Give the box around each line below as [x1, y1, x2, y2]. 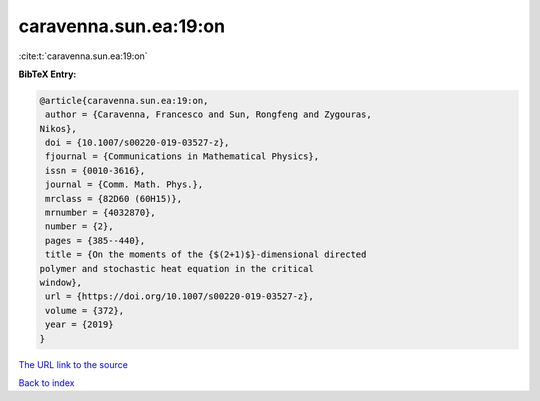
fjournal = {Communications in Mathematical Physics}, [45, 151, 320, 162]
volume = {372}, [45, 305, 125, 316]
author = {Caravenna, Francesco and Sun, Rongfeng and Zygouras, [45, 109, 372, 120]
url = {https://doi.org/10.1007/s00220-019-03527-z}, [45, 291, 314, 302]
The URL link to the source [18, 358, 129, 370]
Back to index [18, 376, 75, 389]
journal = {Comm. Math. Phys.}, [45, 179, 204, 190]
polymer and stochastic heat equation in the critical [39, 263, 314, 274]
